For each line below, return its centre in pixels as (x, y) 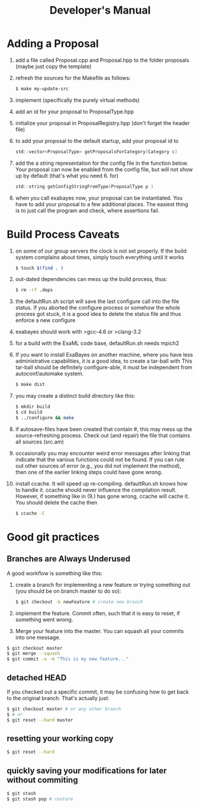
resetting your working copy (60, 738)
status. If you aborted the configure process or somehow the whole (97, 308)
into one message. (38, 637)
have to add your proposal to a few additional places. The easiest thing (102, 204)
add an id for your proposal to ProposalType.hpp (75, 111)
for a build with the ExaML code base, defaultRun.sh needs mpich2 (97, 343)
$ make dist (30, 385)
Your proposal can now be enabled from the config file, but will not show (104, 169)
